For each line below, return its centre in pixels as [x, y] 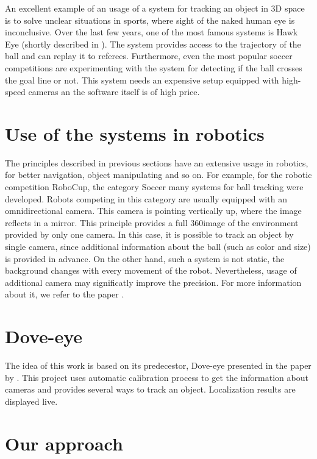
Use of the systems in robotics [135, 133]
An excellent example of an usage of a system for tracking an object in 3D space [155, 8]
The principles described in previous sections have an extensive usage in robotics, [157, 162]
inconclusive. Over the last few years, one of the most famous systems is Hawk [151, 32]
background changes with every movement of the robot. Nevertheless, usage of [151, 270]
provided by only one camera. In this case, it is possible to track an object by [149, 234]
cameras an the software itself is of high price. [114, 92]
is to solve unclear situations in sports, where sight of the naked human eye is [150, 20]
